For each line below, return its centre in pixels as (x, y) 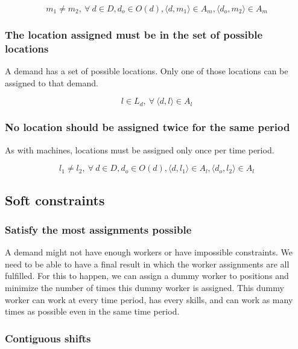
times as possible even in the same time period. (92, 311)
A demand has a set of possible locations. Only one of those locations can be (147, 71)
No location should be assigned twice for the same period (147, 127)
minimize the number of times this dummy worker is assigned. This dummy (144, 287)
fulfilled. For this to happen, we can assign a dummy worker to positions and (147, 276)
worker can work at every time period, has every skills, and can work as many (149, 299)
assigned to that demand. (52, 82)
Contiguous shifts (48, 338)
